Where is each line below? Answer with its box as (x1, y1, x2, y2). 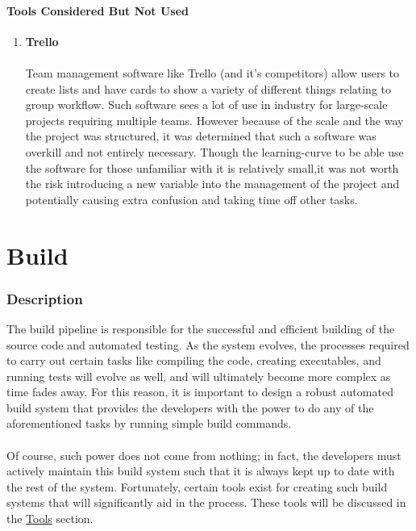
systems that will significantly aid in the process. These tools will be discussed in (6, 494, 406, 511)
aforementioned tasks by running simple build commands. (6, 415, 292, 432)
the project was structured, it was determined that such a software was (25, 128, 376, 144)
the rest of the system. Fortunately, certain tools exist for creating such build (6, 478, 388, 495)
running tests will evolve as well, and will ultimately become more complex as (6, 367, 391, 384)
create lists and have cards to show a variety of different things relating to (25, 80, 392, 97)
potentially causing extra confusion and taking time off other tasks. (25, 190, 358, 207)
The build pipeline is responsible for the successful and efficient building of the (6, 320, 395, 337)
